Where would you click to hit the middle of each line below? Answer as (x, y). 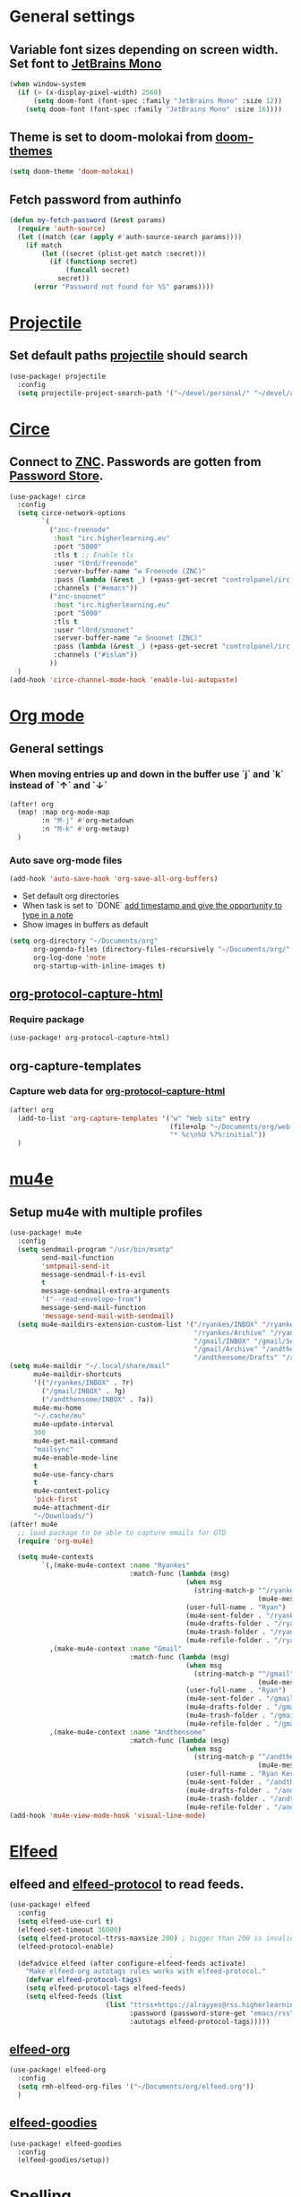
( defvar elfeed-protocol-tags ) (84, 1980)
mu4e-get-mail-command (75, 1441)
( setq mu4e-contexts (56, 1557)
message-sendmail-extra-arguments (106, 1291)
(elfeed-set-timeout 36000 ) (70, 1930)
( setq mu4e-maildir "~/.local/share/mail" (90, 1366)
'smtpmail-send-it (76, 1266)
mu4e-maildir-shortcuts (77, 1374)
